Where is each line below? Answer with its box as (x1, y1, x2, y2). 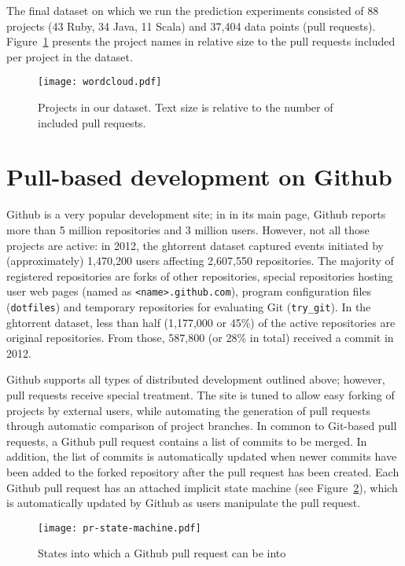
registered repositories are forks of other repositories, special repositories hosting (6, 267, 393, 284)
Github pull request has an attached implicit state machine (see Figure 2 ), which (6, 479, 398, 495)
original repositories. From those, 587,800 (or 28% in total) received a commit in (6, 329, 394, 346)
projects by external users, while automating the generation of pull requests (6, 402, 370, 418)
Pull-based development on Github (6, 160, 392, 193)
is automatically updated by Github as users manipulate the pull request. (6, 494, 361, 511)
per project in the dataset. (6, 48, 133, 64)
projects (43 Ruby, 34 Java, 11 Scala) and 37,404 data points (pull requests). (6, 17, 376, 34)
